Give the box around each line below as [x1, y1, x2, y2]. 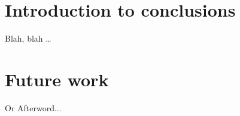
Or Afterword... [5, 101, 62, 114]
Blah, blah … [5, 32, 51, 45]
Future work [5, 67, 109, 91]
